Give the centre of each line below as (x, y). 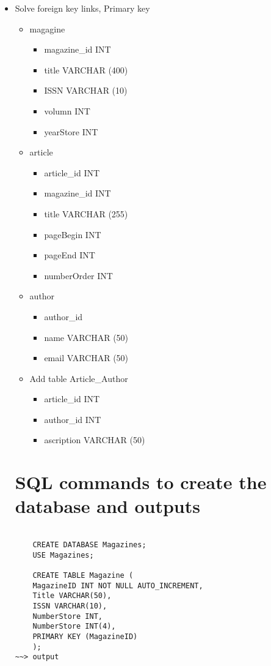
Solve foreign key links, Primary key (82, 8)
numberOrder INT (78, 275)
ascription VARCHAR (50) (95, 440)
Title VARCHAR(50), (72, 596)
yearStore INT (71, 131)
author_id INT (73, 419)
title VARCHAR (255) (86, 213)
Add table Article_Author (79, 378)
